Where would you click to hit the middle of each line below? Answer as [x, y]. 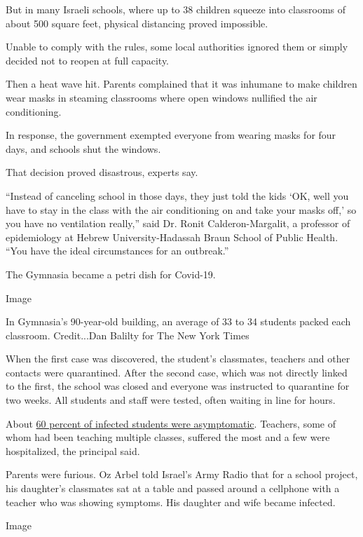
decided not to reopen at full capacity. [88, 60]
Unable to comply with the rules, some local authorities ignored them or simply [177, 47]
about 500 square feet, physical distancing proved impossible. [137, 23]
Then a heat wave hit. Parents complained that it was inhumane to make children [181, 84]
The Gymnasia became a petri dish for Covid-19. [111, 274]
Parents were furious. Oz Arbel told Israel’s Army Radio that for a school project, [182, 474]
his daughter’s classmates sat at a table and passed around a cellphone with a [173, 488]
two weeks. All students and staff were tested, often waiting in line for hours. [171, 400]
